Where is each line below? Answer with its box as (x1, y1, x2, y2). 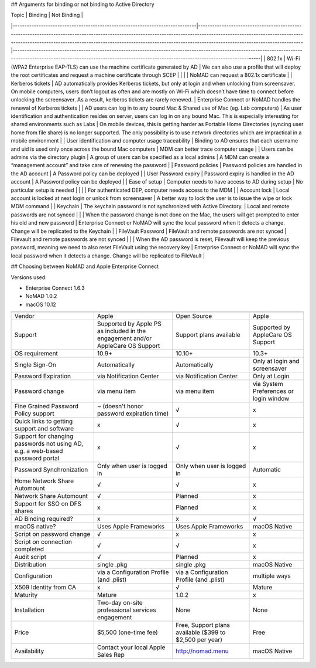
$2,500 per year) (176, 636, 222, 644)
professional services (97, 606, 156, 614)
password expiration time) (97, 409, 169, 418)
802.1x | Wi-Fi (266, 55, 300, 62)
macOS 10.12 (25, 301, 56, 308)
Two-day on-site (97, 599, 143, 607)
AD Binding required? (14, 515, 73, 523)
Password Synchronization (14, 466, 88, 474)
